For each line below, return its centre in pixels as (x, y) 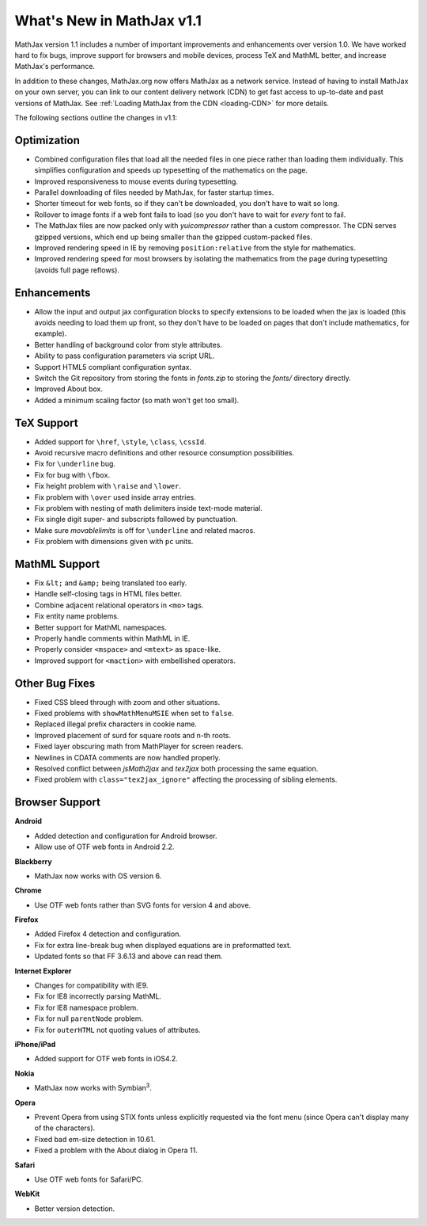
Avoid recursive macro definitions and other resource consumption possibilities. (164, 453)
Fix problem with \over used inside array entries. (115, 497)
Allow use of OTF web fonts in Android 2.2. (104, 847)
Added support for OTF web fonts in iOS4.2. (106, 1059)
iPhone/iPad (35, 1044)
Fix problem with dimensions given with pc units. (114, 542)
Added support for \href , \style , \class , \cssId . (120, 442)
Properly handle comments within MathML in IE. (112, 638)
